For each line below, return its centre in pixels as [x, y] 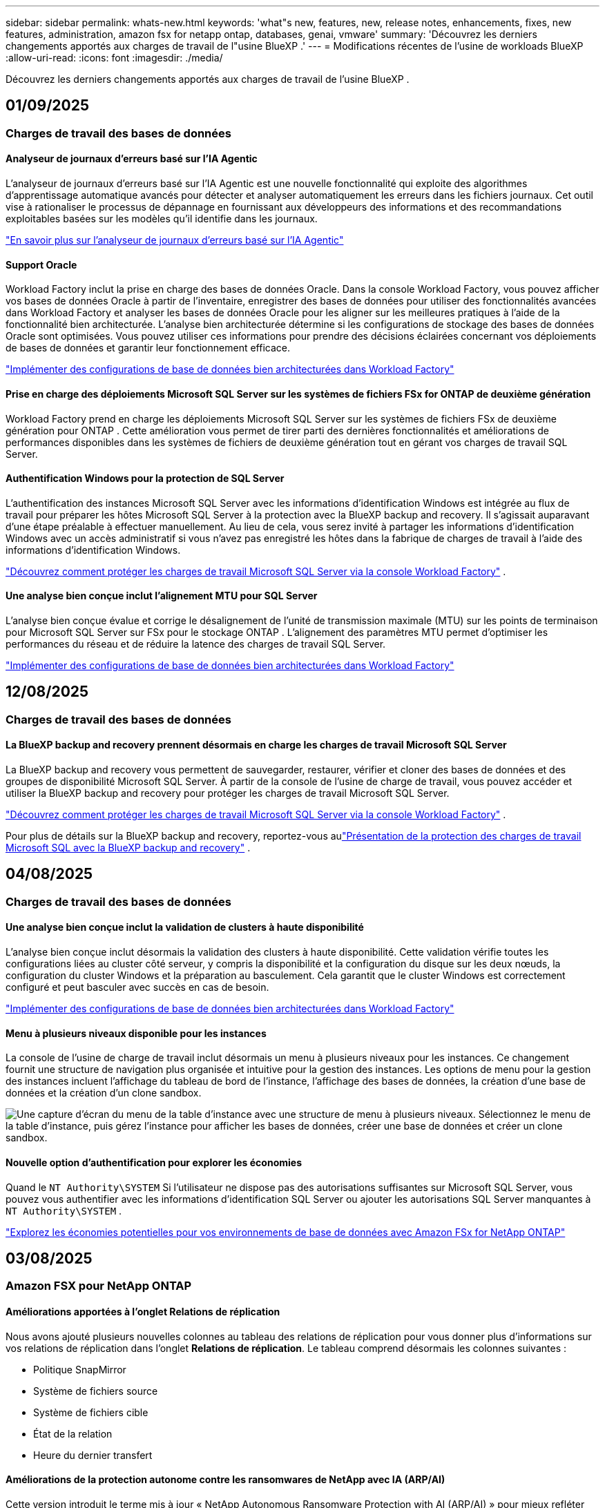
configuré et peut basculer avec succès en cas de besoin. [137, 987]
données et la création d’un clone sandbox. [104, 1093]
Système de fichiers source [96, 1391]
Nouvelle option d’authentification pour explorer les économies [154, 1162]
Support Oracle [41, 264]
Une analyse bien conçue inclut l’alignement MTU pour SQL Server [162, 596]
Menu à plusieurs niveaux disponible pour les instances [136, 1033]
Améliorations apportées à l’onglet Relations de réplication [143, 1311]
